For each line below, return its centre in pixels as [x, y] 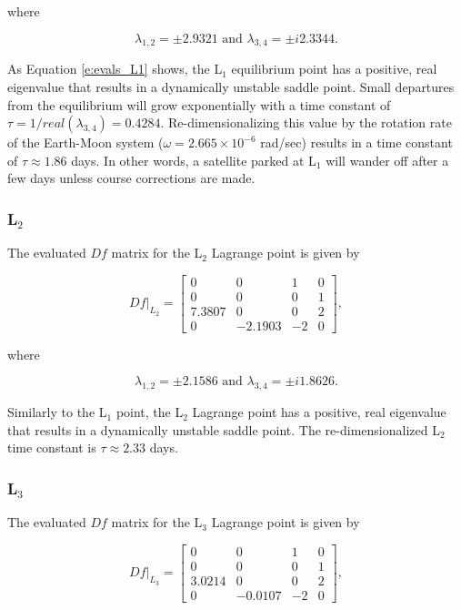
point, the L [150, 412]
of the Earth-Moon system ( [85, 142]
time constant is [52, 447]
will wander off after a [387, 160]
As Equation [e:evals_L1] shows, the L [115, 69]
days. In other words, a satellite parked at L [194, 160]
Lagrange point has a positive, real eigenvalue [319, 412]
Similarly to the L [57, 412]
